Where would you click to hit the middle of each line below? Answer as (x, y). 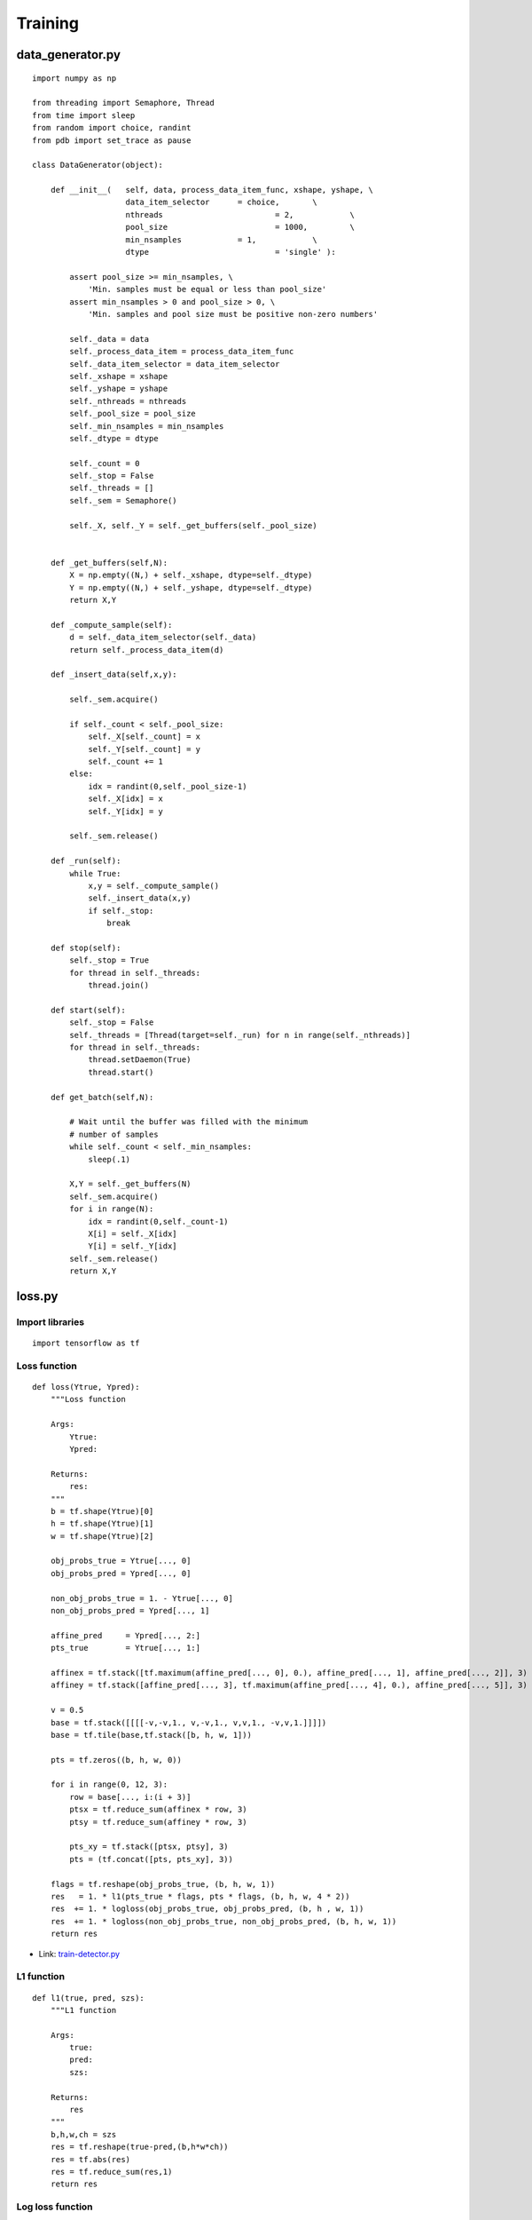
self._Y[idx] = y (126, 811)
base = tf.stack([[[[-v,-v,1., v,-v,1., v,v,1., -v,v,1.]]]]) (188, 1722)
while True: (95, 873)
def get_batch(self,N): (102, 1097)
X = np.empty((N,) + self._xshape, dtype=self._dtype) (191, 575)
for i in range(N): (112, 1209)
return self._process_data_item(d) (147, 650)
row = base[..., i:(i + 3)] (130, 1797)
